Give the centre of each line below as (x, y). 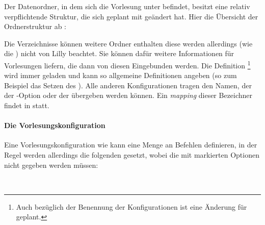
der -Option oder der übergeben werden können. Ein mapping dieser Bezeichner (128, 95)
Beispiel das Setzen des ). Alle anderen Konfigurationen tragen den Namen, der (128, 85)
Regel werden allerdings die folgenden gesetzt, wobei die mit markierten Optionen (132, 154)
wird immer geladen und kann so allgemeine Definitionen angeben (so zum (121, 75)
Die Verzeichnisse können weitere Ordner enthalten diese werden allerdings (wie (128, 43)
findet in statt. (27, 105)
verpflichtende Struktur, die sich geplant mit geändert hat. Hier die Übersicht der (131, 16)
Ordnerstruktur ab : (35, 26)
